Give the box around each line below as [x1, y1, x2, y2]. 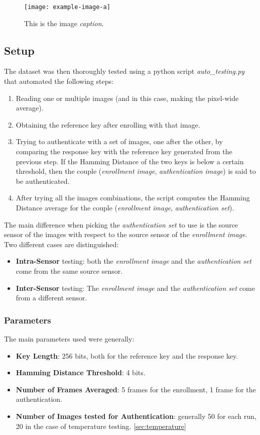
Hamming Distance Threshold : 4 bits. [16, 367, 146, 378]
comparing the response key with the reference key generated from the [16, 146, 232, 157]
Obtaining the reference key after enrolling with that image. [16, 119, 200, 130]
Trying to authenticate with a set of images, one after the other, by [16, 136, 223, 147]
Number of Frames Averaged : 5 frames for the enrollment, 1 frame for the [16, 384, 256, 394]
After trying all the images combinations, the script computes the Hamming [16, 192, 250, 203]
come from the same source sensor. [16, 265, 123, 276]
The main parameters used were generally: [4, 333, 135, 344]
